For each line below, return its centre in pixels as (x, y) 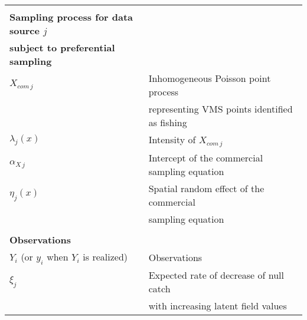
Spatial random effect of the (206, 188)
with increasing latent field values (218, 306)
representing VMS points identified (221, 109)
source (25, 30)
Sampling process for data (71, 17)
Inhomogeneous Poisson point (210, 78)
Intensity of (172, 139)
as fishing (168, 122)
